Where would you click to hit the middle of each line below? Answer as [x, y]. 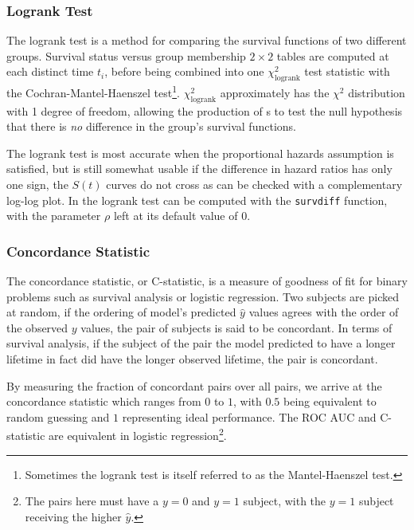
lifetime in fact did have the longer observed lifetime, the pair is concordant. [192, 359]
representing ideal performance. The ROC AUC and [249, 416]
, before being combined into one [184, 71]
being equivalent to [330, 401]
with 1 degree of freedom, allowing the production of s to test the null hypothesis [205, 110]
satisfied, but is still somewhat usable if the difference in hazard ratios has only [199, 169]
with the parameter [54, 216]
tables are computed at [333, 55]
